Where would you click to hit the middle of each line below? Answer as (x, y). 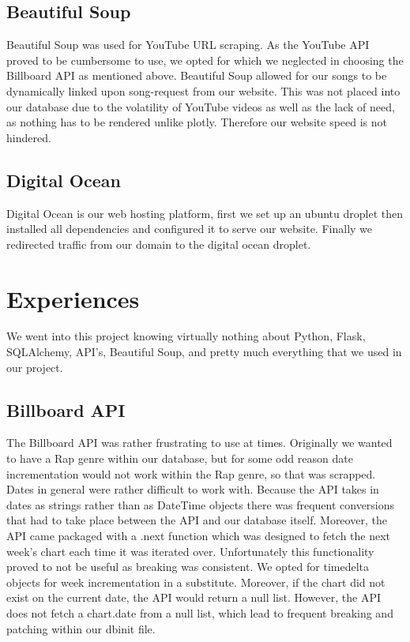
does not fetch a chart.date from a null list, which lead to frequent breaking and (200, 612)
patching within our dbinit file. (81, 628)
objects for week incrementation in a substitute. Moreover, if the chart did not (196, 582)
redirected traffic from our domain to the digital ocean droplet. (159, 244)
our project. (35, 367)
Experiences (73, 298)
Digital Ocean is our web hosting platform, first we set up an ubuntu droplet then (205, 213)
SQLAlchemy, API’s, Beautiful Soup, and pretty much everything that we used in (204, 352)
